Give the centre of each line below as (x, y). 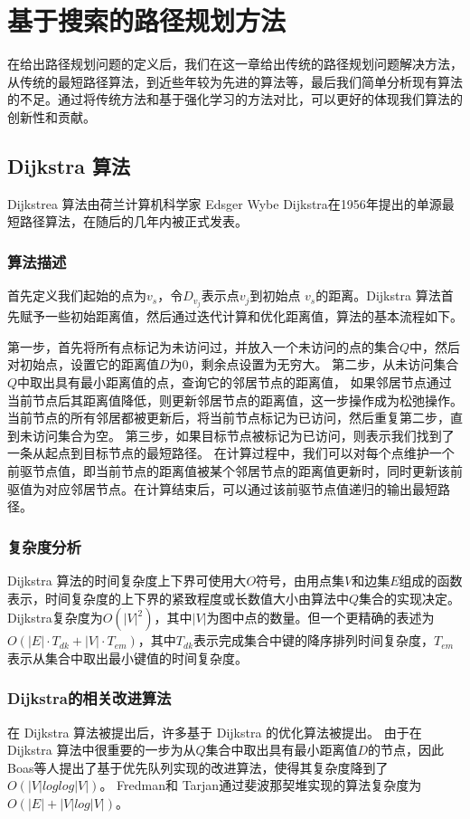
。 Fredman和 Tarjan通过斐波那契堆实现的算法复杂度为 (261, 785)
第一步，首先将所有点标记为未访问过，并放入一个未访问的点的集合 (203, 346)
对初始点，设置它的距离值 (83, 364)
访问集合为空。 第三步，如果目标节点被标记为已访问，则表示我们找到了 (243, 435)
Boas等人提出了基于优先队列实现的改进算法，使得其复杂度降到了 (198, 767)
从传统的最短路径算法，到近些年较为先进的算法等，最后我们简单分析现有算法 (235, 81)
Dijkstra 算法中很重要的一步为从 (102, 750)
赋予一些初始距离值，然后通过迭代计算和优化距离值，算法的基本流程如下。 (241, 316)
